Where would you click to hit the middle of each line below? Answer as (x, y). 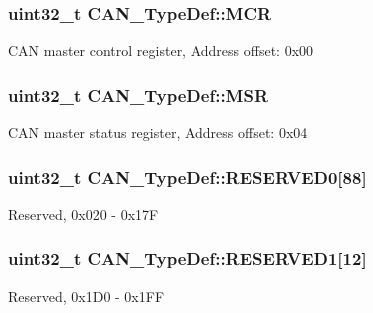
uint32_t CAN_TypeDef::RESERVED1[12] (187, 258)
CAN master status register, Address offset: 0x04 (158, 132)
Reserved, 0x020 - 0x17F (83, 213)
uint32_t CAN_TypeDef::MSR (138, 94)
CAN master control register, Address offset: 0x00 (161, 50)
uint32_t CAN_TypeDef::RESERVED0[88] (187, 176)
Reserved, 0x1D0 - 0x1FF (86, 295)
